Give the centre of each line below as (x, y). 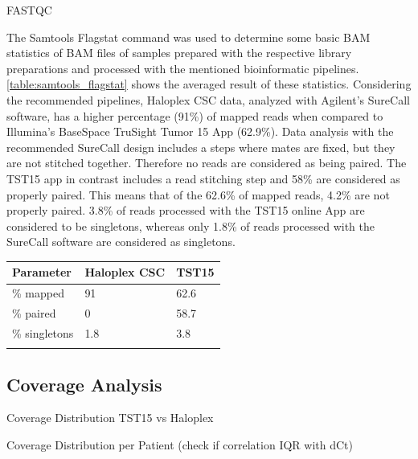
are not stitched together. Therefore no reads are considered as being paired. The (207, 163)
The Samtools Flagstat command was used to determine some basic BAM (189, 37)
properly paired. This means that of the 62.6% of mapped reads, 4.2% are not (198, 194)
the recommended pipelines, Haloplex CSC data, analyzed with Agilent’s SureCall (208, 99)
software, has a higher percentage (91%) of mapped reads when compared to (195, 115)
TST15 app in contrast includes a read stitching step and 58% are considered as (203, 178)
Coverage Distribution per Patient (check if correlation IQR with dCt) (180, 445)
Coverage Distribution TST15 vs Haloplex (110, 418)
